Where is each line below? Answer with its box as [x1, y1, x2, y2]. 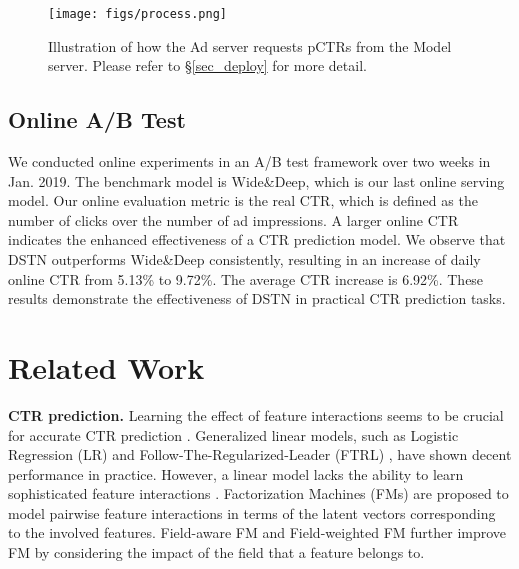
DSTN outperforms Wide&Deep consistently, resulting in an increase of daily [8, 249, 481, 270]
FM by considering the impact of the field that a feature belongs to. [8, 542, 425, 563]
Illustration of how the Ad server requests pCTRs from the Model [48, 35, 452, 56]
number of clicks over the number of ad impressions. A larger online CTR [8, 209, 459, 230]
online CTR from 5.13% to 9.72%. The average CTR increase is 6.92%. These [8, 268, 484, 289]
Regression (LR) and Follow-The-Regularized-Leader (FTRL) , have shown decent [8, 444, 512, 465]
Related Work [8, 346, 205, 387]
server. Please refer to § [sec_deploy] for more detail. [48, 55, 367, 76]
